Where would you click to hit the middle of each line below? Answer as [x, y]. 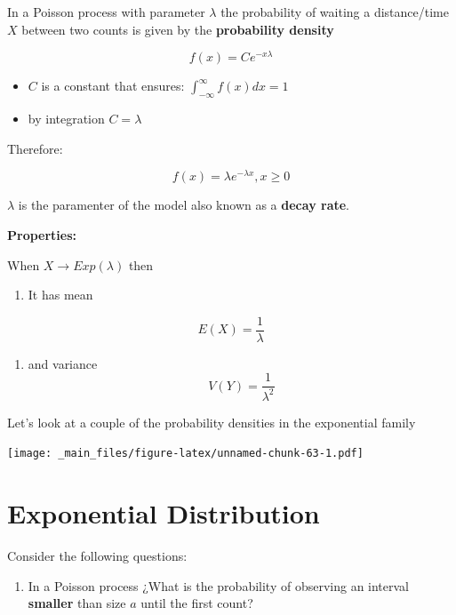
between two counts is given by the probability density [178, 29]
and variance [63, 363]
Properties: [42, 234]
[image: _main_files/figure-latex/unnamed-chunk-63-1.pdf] [185, 454]
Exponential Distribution [164, 513]
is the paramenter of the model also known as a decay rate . [184, 205]
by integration [66, 119]
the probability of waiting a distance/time [335, 12]
